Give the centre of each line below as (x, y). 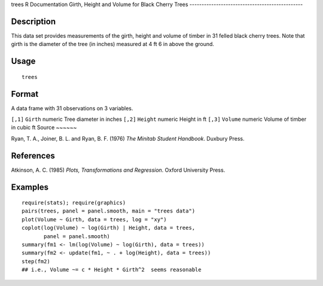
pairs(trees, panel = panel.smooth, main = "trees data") (109, 211)
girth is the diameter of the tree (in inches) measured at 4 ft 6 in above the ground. (113, 44)
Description (33, 21)
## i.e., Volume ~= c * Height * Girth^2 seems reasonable (112, 270)
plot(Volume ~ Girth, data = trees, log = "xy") (94, 219)
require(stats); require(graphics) (74, 203)
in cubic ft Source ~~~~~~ (44, 127)
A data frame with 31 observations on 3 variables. (72, 108)
